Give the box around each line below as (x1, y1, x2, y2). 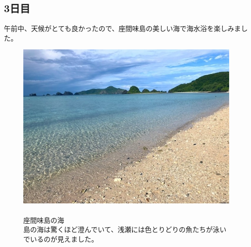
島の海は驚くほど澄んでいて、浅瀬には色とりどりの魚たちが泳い (23, 224, 227, 234)
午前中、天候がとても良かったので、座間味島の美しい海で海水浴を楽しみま (4, 23, 241, 33)
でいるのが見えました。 (23, 233, 98, 244)
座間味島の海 (23, 215, 64, 225)
